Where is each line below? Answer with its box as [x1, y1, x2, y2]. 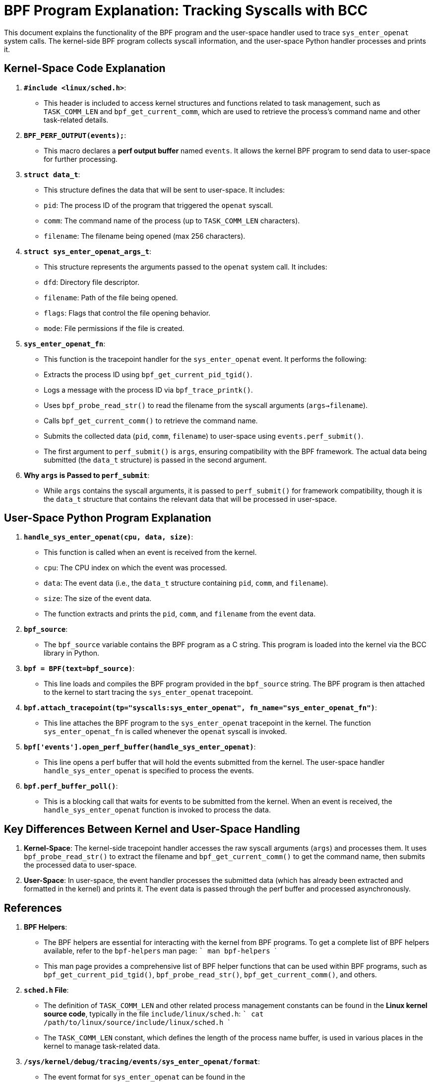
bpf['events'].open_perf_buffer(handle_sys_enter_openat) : [24, 743, 256, 751]
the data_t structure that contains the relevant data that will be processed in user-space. [44, 494, 337, 503]
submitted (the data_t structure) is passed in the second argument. [44, 455, 267, 464]
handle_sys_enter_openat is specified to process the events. [44, 766, 254, 775]
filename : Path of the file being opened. [44, 293, 178, 302]
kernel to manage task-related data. [44, 1042, 160, 1051]
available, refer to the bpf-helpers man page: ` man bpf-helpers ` [44, 947, 277, 955]
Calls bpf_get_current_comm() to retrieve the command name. [44, 416, 258, 425]
